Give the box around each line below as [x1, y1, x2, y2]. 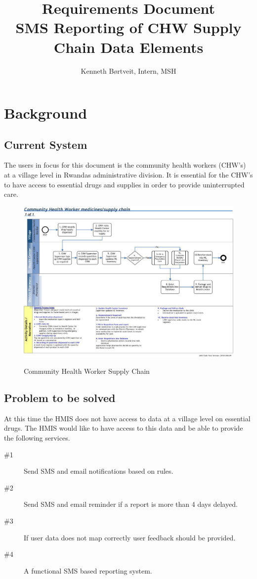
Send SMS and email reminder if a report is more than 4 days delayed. [24, 499, 238, 509]
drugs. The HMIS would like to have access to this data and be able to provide [4, 423, 243, 433]
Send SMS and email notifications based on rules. [24, 466, 173, 476]
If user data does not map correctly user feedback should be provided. [24, 532, 236, 542]
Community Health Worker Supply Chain [24, 366, 150, 376]
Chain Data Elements [53, 37, 204, 57]
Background [4, 103, 87, 123]
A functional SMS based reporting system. [24, 565, 152, 576]
